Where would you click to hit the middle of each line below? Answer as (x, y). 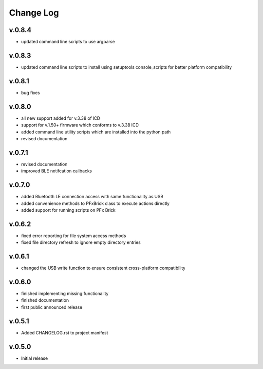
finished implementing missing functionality (65, 294)
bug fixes (30, 92)
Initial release (35, 358)
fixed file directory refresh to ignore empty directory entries (81, 242)
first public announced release (52, 307)
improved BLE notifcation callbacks (56, 171)
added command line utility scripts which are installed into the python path (96, 132)
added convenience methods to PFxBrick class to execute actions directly (95, 203)
